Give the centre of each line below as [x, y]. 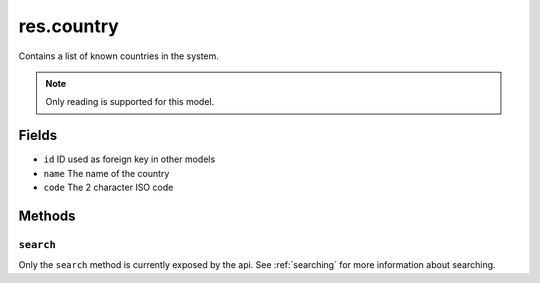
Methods [47, 215]
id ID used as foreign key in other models [129, 159]
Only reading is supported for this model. [130, 102]
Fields [38, 135]
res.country [68, 26]
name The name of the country [106, 173]
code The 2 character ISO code [108, 187]
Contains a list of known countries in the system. [119, 56]
